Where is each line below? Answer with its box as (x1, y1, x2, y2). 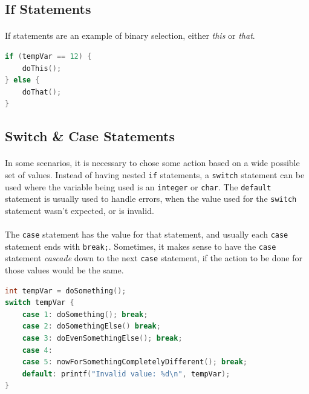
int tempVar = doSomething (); (5, 286, 126, 295)
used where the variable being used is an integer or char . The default (5, 180, 272, 193)
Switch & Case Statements (5, 127, 175, 145)
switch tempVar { (5, 298, 74, 307)
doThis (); (22, 64, 62, 73)
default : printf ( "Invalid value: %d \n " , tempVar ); (22, 369, 230, 378)
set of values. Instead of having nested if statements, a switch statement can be (5, 168, 305, 181)
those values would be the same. (5, 264, 124, 276)
